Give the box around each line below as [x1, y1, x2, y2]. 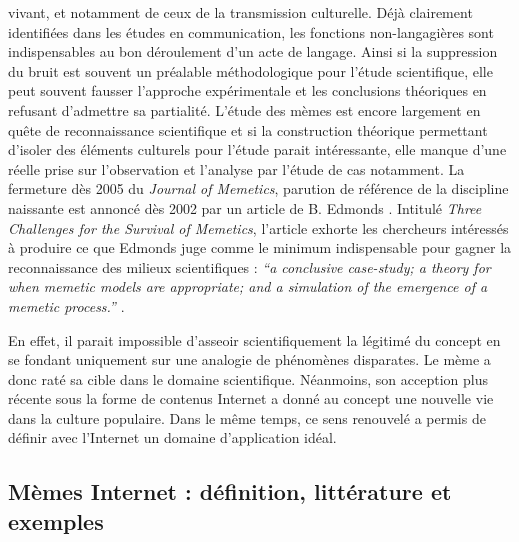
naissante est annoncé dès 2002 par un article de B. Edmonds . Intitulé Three [8, 197, 482, 218]
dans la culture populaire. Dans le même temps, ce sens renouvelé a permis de [8, 407, 486, 428]
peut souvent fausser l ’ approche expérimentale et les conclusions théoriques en [8, 80, 487, 101]
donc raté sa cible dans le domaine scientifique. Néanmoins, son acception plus [8, 368, 488, 389]
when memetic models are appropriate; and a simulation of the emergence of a [8, 276, 488, 297]
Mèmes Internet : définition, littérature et [8, 476, 452, 507]
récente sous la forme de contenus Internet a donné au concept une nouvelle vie [8, 388, 494, 409]
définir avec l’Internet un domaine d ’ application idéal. [8, 427, 337, 448]
